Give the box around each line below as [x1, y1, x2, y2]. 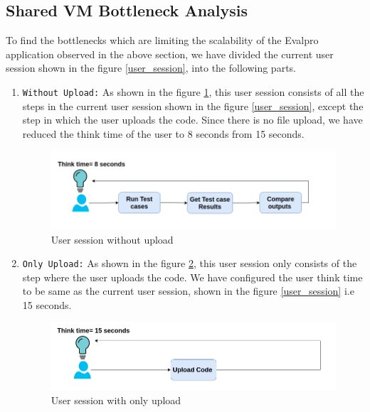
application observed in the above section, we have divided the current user [6, 46, 334, 61]
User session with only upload [51, 392, 181, 407]
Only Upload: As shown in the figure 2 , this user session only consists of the [22, 256, 357, 271]
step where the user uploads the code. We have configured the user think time [22, 269, 363, 284]
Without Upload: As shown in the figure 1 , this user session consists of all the [22, 84, 364, 99]
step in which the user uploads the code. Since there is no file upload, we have [22, 112, 363, 127]
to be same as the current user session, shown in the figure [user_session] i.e [22, 283, 354, 298]
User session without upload [51, 232, 174, 246]
